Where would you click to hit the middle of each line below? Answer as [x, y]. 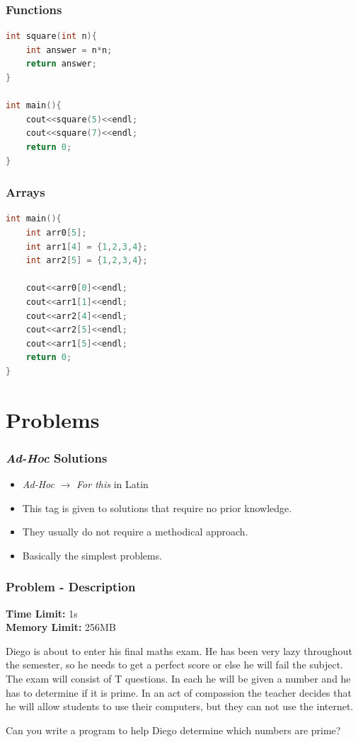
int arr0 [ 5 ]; [56, 232]
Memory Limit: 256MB [61, 627]
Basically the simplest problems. [92, 555]
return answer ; [61, 64]
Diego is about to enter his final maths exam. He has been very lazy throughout [179, 650]
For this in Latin [112, 484]
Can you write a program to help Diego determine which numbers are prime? [173, 730]
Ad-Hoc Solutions [57, 457]
